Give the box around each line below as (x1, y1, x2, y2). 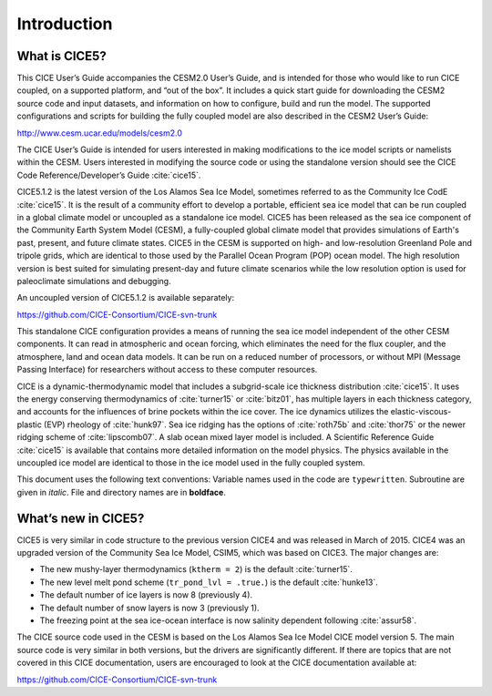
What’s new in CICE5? (16, 510, 145, 526)
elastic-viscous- (390, 406, 452, 417)
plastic (16, 419, 43, 430)
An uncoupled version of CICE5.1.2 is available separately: (16, 292, 235, 303)
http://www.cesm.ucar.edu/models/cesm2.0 (16, 128, 182, 138)
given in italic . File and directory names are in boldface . (16, 486, 227, 497)
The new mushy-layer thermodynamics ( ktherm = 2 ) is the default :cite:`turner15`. (39, 564, 353, 575)
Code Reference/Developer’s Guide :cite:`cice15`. (16, 169, 201, 180)
